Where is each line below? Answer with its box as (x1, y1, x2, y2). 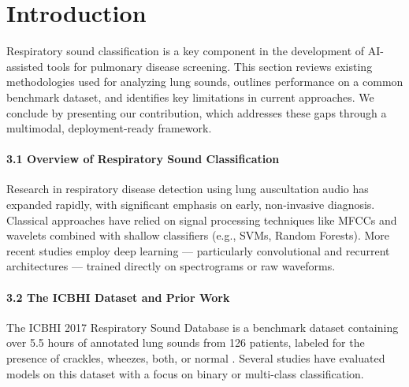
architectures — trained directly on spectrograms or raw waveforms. (6, 258, 336, 274)
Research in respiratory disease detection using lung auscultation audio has (6, 180, 369, 197)
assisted (6, 58, 43, 74)
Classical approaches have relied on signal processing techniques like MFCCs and (6, 211, 397, 228)
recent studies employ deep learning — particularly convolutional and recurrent (6, 242, 390, 259)
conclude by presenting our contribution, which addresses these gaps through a (6, 104, 387, 121)
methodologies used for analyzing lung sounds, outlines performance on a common (6, 73, 403, 90)
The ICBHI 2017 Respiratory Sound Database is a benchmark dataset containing (6, 318, 399, 335)
